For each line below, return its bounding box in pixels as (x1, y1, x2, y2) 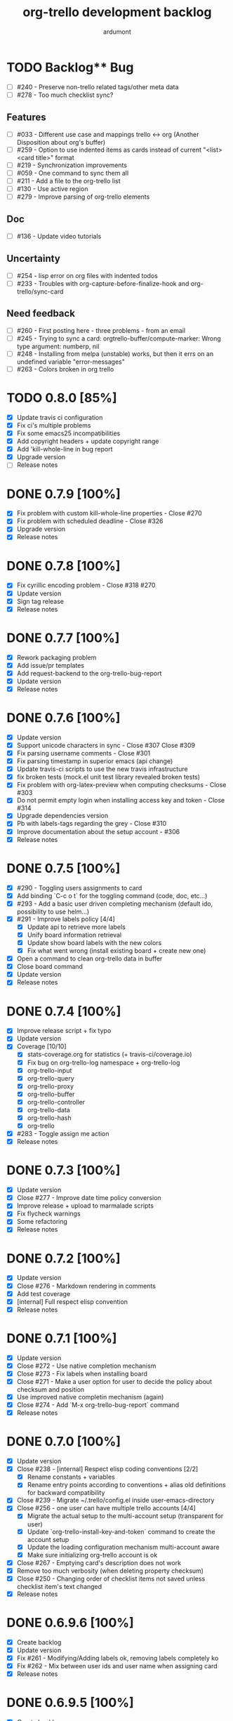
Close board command (16, 963, 84, 971)
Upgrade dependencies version (16, 812, 109, 820)
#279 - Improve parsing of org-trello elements (16, 192, 150, 201)
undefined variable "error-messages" (16, 357, 126, 366)
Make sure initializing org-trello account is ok (27, 1550, 158, 1559)
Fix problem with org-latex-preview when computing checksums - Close (16, 781, 227, 789)
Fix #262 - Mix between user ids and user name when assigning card (16, 1662, 218, 1670)
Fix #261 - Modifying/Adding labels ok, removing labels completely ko (16, 1654, 219, 1662)
